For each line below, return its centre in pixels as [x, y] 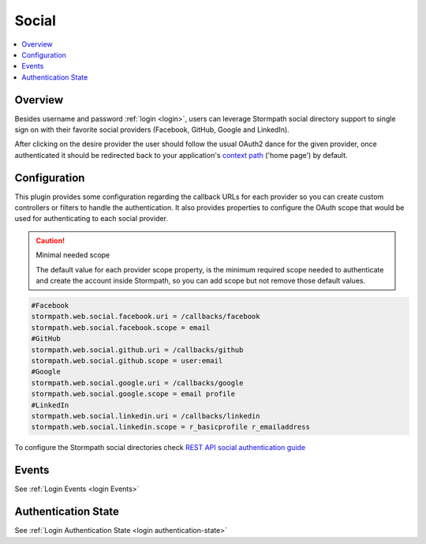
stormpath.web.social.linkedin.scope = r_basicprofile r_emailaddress [171, 427]
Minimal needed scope [73, 255]
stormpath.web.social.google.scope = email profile [133, 394]
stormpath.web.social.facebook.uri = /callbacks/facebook [146, 317]
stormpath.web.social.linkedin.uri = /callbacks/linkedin [146, 416]
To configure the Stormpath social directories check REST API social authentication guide [160, 448]
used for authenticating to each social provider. [92, 219]
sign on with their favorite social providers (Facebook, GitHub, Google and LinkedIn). [152, 129]
